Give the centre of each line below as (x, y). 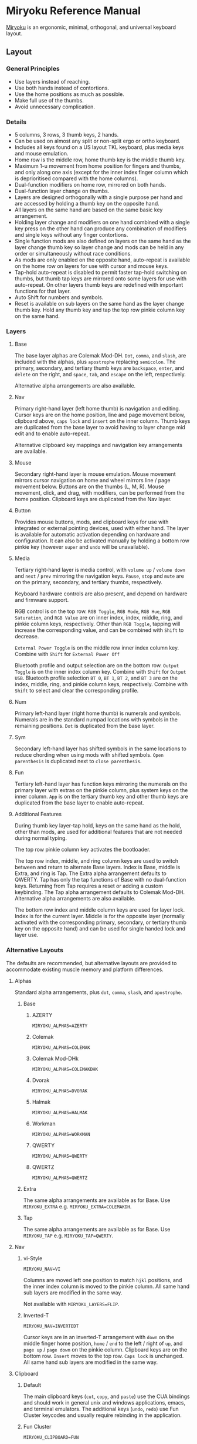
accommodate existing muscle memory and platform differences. (85, 969)
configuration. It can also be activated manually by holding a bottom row (102, 541)
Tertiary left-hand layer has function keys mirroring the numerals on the (101, 784)
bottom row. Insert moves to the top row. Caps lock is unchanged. (103, 1356)
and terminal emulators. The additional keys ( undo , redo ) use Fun (101, 1409)
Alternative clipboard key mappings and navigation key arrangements (98, 445)
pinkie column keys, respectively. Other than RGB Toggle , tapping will (97, 624)
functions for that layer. (43, 291)
